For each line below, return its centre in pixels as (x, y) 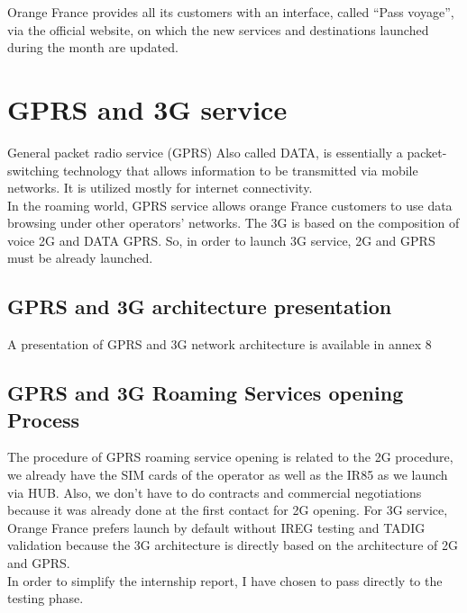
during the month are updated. (93, 47)
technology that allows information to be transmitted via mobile (240, 170)
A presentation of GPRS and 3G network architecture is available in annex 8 (220, 344)
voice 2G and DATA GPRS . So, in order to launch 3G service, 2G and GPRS (221, 240)
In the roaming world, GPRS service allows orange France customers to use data (230, 205)
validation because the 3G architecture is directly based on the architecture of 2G (233, 545)
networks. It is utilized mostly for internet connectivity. (160, 188)
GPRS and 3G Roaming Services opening (206, 393)
